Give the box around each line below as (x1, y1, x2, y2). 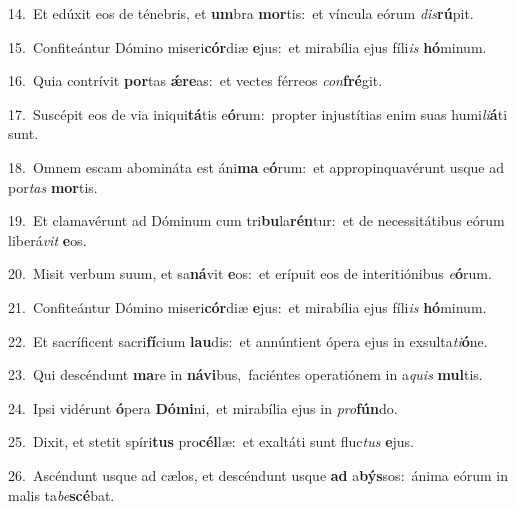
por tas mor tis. (8, 176, 98, 197)
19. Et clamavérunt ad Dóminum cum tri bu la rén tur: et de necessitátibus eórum (8, 210, 505, 231)
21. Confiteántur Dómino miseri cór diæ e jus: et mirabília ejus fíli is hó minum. (8, 296, 487, 317)
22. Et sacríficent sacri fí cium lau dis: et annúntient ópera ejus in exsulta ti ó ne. (8, 330, 488, 351)
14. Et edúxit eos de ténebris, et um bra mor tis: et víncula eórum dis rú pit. (8, 3, 474, 23)
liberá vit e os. (8, 229, 87, 250)
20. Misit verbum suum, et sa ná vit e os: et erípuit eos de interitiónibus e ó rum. (8, 263, 492, 284)
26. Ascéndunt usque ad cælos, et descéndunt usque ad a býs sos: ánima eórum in (8, 464, 509, 485)
